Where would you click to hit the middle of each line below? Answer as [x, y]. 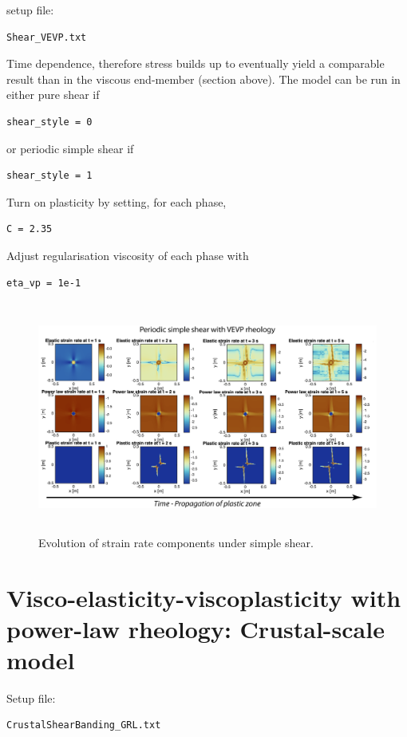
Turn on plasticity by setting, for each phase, [117, 201]
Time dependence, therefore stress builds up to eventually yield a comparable [196, 63]
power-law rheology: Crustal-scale [196, 628]
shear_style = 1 [49, 176]
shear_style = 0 [49, 122]
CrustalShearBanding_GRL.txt [84, 725]
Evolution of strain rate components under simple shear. [176, 542]
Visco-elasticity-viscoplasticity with [204, 597]
